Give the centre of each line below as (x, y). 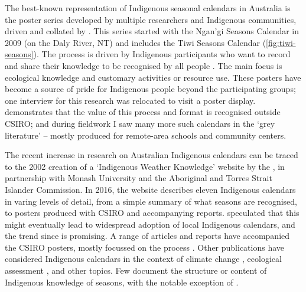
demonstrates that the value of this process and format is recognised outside (143, 112)
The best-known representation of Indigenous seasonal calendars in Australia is (148, 8)
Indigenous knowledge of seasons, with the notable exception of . (122, 282)
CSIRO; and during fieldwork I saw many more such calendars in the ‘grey (140, 123)
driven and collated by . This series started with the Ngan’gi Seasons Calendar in (152, 31)
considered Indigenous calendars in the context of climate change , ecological (143, 259)
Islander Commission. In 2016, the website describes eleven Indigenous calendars (150, 189)
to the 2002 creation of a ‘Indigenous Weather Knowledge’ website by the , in (145, 166)
